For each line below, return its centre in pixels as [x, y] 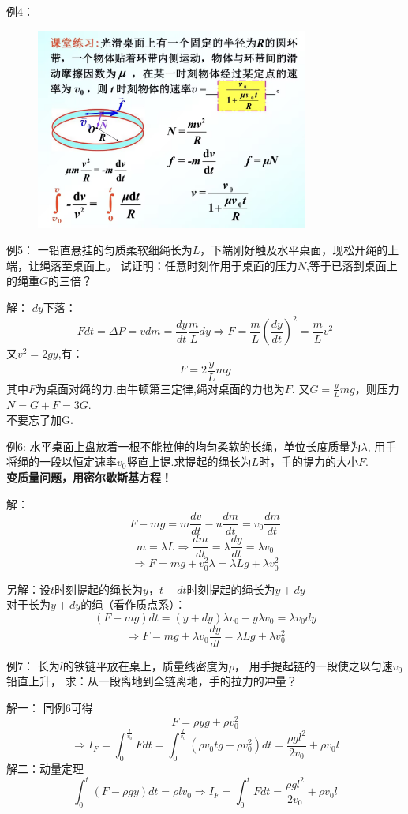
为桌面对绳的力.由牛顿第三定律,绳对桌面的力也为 [160, 388]
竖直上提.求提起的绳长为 [189, 461]
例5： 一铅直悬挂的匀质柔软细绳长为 [99, 250]
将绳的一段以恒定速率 [62, 461]
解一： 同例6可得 [50, 707]
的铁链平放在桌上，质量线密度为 [146, 665]
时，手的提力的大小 [308, 461]
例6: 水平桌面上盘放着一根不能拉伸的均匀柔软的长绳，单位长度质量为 [184, 446]
